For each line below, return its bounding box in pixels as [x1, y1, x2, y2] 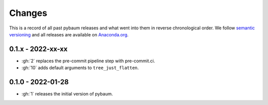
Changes [9, 7, 47, 18]
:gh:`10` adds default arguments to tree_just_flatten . [21, 65, 139, 71]
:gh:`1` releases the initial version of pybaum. [21, 91, 113, 97]
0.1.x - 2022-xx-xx [9, 45, 68, 53]
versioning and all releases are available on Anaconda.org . [9, 31, 129, 37]
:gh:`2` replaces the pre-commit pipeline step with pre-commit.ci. [21, 58, 155, 64]
